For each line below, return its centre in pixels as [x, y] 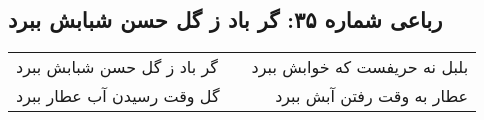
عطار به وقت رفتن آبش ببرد [372, 96]
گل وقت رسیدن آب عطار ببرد [118, 96]
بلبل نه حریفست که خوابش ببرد [360, 67]
